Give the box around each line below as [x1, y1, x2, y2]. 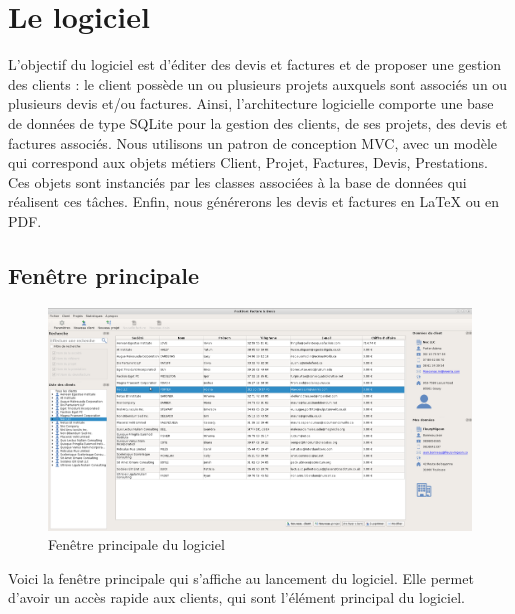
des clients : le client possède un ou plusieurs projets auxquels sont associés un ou [8, 73, 508, 94]
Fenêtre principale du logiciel [48, 534, 225, 555]
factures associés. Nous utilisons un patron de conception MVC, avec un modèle [8, 132, 498, 153]
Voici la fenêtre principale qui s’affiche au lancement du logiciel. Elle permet [8, 567, 474, 588]
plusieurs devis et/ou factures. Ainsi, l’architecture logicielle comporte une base [8, 93, 494, 114]
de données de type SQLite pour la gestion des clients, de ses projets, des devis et [8, 112, 508, 133]
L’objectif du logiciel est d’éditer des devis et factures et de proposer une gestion [8, 54, 502, 75]
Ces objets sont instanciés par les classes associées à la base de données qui [8, 171, 467, 192]
